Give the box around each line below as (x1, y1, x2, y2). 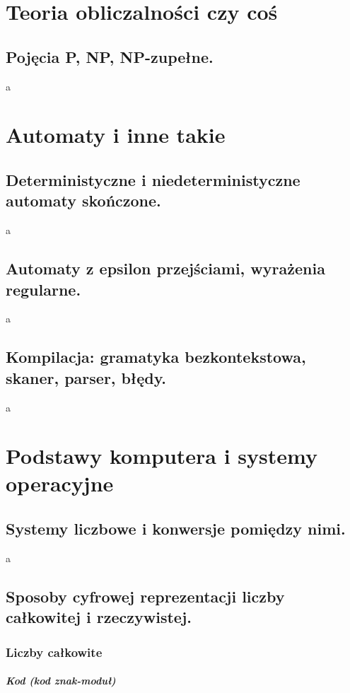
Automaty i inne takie (6, 120, 226, 149)
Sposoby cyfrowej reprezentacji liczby (6, 585, 285, 607)
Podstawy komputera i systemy (6, 441, 317, 470)
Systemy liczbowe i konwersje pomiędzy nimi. (6, 518, 346, 540)
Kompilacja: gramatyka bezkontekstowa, (6, 346, 306, 368)
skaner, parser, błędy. (6, 366, 167, 388)
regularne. (6, 278, 81, 300)
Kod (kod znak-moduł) (6, 673, 116, 688)
